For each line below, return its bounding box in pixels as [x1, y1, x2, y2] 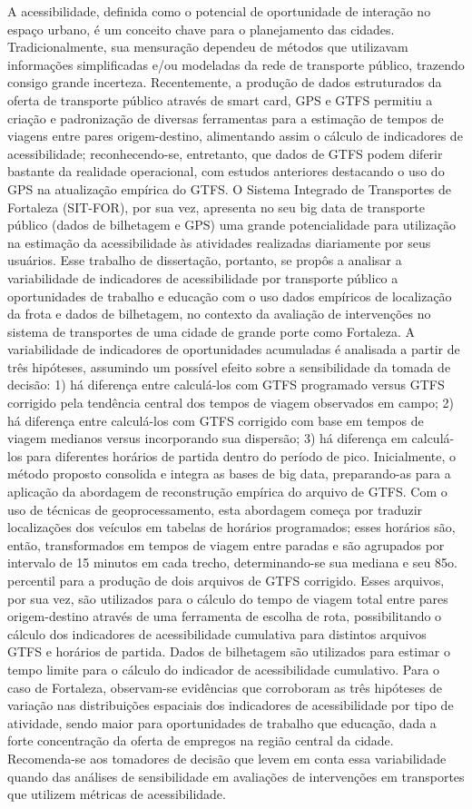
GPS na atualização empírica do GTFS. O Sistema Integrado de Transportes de [7, 179, 452, 198]
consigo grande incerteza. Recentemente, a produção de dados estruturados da [7, 73, 442, 92]
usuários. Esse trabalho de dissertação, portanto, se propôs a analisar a [7, 251, 402, 270]
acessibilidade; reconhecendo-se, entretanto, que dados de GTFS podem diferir [7, 143, 443, 163]
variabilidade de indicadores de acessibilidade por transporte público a [7, 268, 398, 287]
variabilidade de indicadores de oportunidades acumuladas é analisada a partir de [7, 340, 460, 359]
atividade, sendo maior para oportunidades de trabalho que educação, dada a [7, 713, 437, 732]
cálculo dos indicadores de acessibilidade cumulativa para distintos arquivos [7, 624, 427, 643]
